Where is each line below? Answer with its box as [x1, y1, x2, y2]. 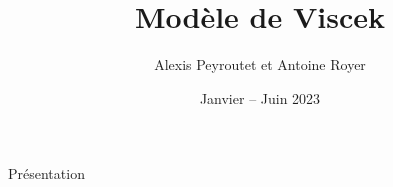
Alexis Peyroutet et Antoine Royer [154, 54, 366, 75]
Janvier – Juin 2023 [199, 87, 321, 108]
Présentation [8, 163, 85, 184]
